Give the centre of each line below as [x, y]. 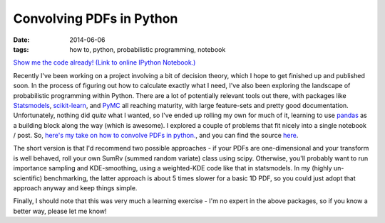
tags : [21, 49]
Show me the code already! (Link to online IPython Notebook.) [104, 62]
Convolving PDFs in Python [96, 18]
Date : [21, 40]
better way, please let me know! [60, 211]
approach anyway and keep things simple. [75, 188]
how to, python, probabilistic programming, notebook [148, 49]
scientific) [28, 178]
